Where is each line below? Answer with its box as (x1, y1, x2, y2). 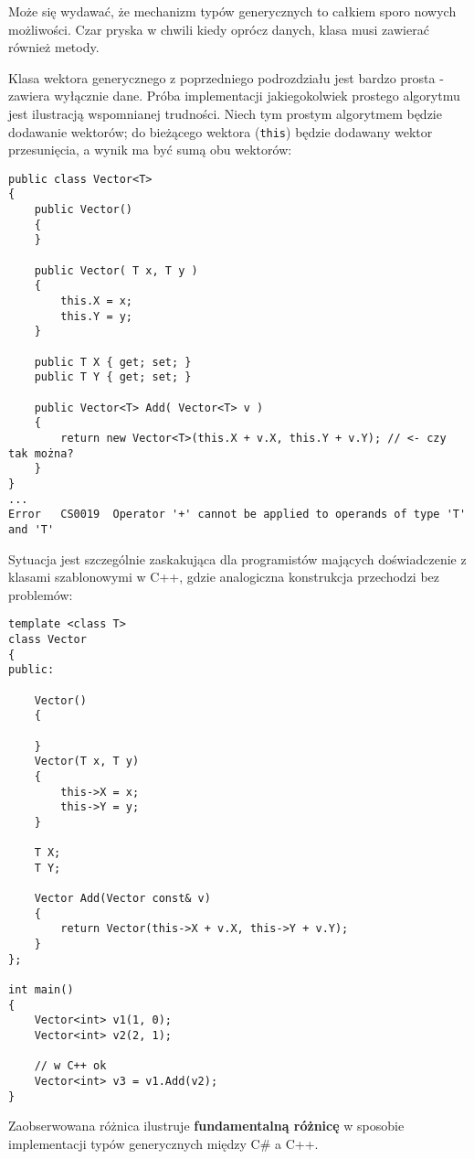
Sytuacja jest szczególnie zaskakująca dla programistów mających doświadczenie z (8, 549, 467, 568)
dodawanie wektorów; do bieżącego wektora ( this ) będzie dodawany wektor (8, 122, 433, 141)
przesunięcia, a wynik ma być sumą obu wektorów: (8, 140, 292, 159)
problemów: (8, 585, 73, 604)
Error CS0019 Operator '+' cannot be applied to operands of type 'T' (8, 508, 467, 521)
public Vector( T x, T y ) (34, 263, 198, 277)
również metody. (8, 38, 100, 57)
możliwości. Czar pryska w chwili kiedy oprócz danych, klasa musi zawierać (8, 19, 429, 38)
